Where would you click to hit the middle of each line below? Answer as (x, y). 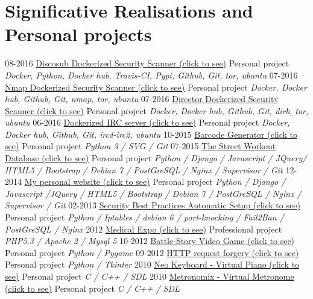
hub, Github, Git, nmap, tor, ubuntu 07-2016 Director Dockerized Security (142, 99)
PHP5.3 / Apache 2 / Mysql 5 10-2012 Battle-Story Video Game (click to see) (150, 241)
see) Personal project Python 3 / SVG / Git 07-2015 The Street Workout (141, 146)
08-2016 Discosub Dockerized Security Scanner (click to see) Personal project (147, 63)
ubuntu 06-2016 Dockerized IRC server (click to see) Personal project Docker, (147, 122)
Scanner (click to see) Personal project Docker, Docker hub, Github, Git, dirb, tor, (157, 110)
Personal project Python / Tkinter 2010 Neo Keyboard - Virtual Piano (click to (152, 264)
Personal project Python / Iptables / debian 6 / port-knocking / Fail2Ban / (144, 217)
